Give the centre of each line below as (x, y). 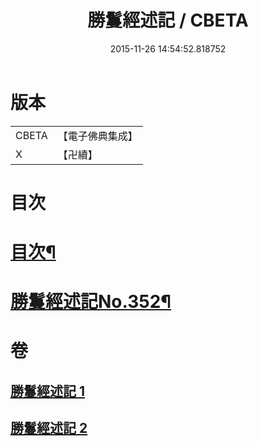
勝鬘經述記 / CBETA (168, 20)
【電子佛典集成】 (97, 136)
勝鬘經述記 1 (48, 391)
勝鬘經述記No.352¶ (91, 302)
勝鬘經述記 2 (49, 428)
